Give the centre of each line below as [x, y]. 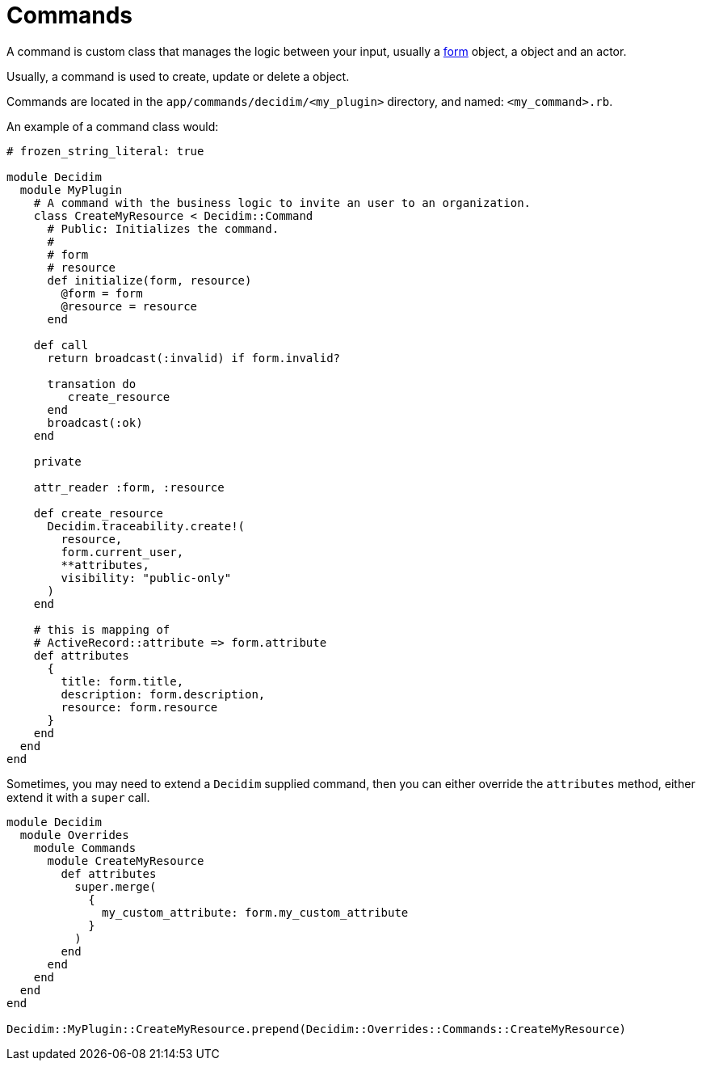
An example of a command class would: [113, 126]
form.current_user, [122, 552]
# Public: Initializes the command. [163, 228]
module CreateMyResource [126, 860]
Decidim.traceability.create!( [146, 526]
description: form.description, [163, 694]
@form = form [102, 293]
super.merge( [116, 886]
